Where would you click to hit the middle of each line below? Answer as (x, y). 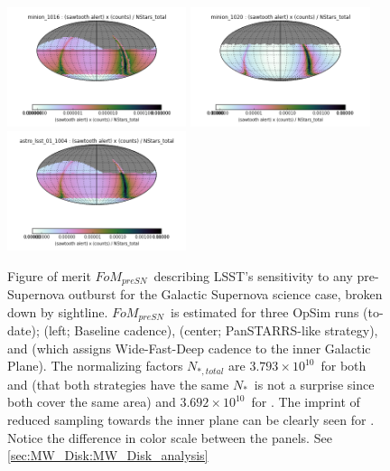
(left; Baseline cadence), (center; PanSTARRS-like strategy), (211, 330)
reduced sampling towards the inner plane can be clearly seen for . (191, 420)
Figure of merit (49, 275)
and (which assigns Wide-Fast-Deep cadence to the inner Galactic (189, 348)
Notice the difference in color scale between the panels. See (170, 437)
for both (344, 366)
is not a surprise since (314, 384)
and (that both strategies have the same (118, 384)
